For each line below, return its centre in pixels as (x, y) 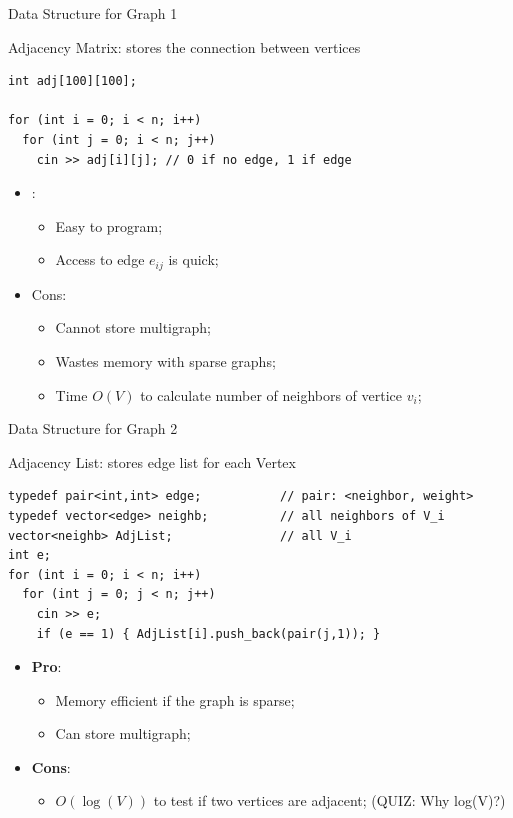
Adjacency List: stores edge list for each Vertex (152, 461)
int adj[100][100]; (72, 81)
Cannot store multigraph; (133, 327)
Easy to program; (109, 225)
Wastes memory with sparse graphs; (165, 360)
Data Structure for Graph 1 (93, 13)
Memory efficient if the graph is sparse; (175, 699)
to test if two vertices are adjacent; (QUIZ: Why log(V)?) (329, 800)
